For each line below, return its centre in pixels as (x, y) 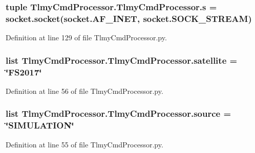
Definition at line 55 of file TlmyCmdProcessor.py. (84, 144)
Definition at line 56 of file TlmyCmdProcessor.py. (84, 91)
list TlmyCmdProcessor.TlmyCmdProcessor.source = (119, 113)
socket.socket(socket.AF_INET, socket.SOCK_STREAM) (129, 18)
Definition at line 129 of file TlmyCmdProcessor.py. (86, 37)
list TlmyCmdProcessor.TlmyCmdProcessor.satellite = (122, 60)
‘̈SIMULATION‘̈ (40, 125)
